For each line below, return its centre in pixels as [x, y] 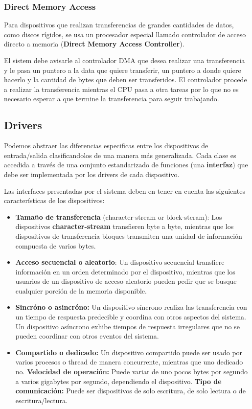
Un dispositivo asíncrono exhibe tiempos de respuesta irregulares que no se [127, 326]
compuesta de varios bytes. [56, 245]
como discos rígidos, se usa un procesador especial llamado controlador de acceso [125, 34]
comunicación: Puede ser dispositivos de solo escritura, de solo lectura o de [130, 391]
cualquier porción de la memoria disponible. [81, 290]
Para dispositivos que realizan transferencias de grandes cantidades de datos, [119, 25]
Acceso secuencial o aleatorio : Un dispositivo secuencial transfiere [120, 262]
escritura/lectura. [41, 400]
